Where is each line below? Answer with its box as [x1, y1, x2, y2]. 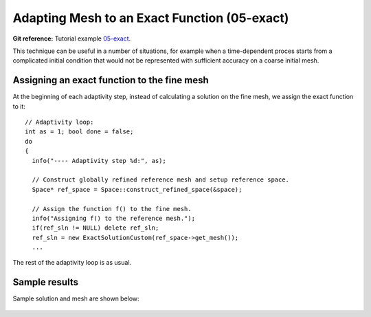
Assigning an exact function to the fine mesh [12, 74, 209, 86]
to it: [12, 102, 25, 110]
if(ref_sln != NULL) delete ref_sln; [32, 224, 159, 232]
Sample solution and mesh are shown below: [12, 294, 140, 303]
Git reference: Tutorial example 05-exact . [12, 34, 131, 43]
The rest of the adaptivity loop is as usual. [12, 259, 132, 267]
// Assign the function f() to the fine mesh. [32, 205, 192, 212]
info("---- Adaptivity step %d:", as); [32, 157, 166, 164]
